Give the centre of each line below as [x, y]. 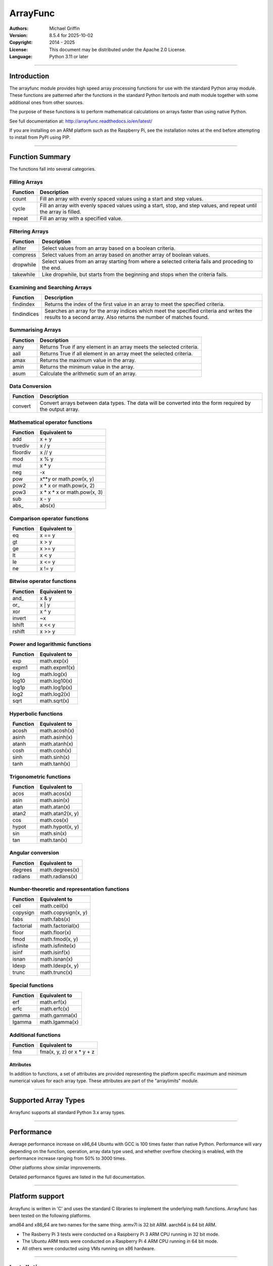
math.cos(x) [54, 820]
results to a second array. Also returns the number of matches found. [127, 317]
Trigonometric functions [40, 776]
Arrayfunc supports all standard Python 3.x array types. [67, 1113]
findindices [26, 314]
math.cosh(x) [56, 750]
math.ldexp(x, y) [59, 966]
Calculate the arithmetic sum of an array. [88, 373]
